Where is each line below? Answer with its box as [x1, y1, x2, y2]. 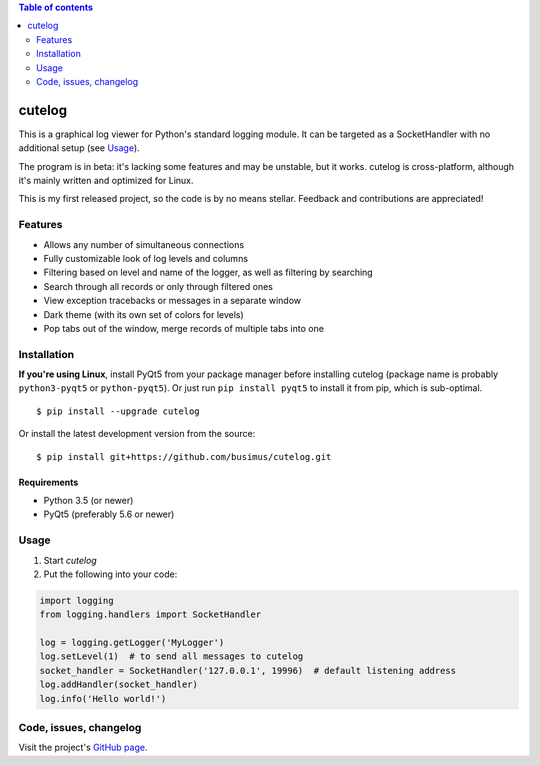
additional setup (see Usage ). [18, 142, 140, 154]
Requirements [18, 476, 79, 488]
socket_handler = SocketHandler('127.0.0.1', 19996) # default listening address [39, 665, 457, 676]
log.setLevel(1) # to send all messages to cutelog [39, 651, 304, 662]
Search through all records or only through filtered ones [43, 280, 274, 292]
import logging [39, 595, 114, 606]
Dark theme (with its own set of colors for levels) [43, 308, 244, 320]
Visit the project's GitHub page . [18, 741, 148, 754]
